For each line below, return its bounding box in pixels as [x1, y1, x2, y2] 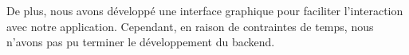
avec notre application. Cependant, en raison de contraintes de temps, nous [6, 18, 374, 34]
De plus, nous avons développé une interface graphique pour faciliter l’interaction [6, 2, 403, 18]
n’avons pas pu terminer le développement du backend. [6, 33, 275, 50]
